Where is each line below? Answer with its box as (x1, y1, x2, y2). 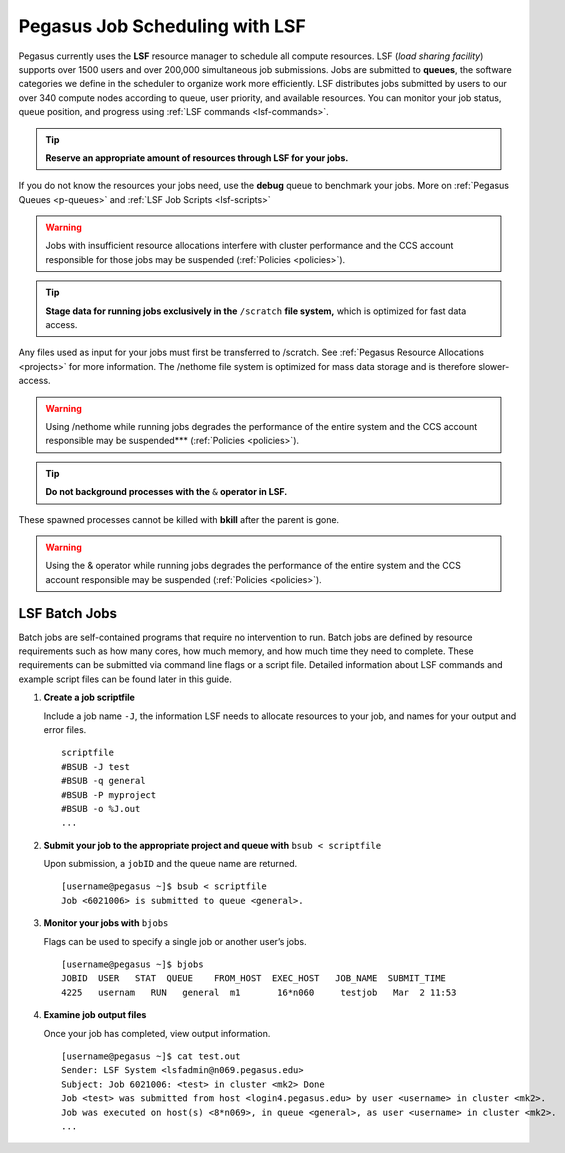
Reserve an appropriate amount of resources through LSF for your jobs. (45, 151, 349, 164)
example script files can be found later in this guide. (18, 673, 232, 685)
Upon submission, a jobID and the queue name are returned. (43, 858, 298, 870)
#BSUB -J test (61, 761, 130, 772)
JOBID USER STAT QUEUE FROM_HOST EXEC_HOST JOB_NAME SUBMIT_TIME (61, 973, 447, 984)
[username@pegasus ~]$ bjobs (61, 959, 204, 970)
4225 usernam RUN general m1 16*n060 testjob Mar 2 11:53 (61, 986, 457, 998)
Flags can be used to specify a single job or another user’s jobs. (43, 935, 307, 947)
